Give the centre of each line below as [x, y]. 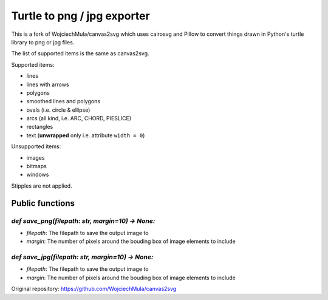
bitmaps [36, 166]
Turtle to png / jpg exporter [80, 16]
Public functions [43, 203]
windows [38, 175]
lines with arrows [48, 84]
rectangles [40, 127]
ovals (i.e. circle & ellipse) [58, 110]
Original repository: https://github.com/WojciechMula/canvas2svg [94, 289]
